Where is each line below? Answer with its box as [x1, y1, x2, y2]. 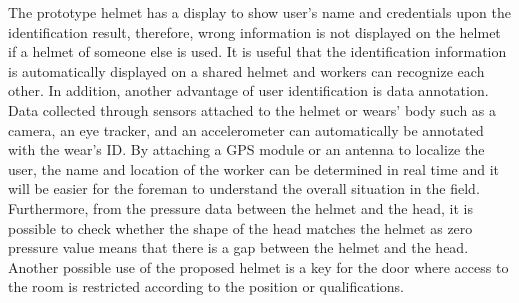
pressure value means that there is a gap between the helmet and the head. [8, 237, 469, 258]
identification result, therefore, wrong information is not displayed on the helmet [8, 21, 501, 42]
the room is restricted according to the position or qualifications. [8, 276, 405, 297]
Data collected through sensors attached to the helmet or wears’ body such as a [8, 99, 497, 120]
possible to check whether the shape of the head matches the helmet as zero [8, 217, 473, 238]
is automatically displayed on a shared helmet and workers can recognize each [8, 60, 485, 81]
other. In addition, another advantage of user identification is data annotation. [8, 80, 489, 101]
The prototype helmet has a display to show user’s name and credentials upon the [8, 2, 512, 22]
